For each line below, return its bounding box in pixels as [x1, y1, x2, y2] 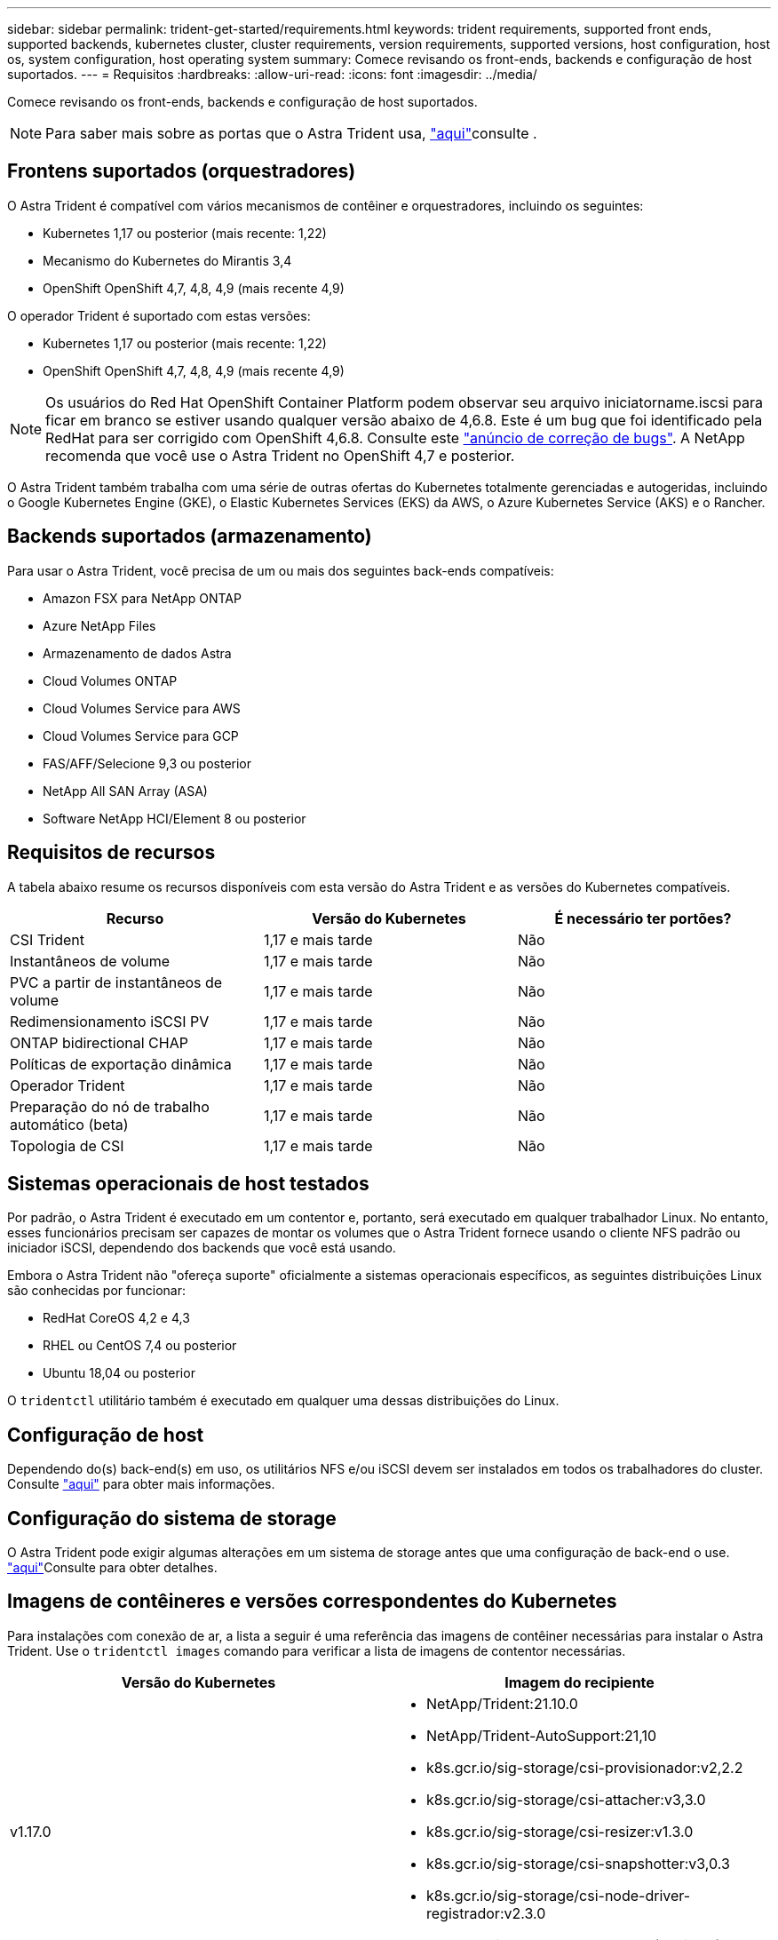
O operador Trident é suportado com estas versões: [7, 307, 311, 323]
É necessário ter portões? [554, 909, 732, 927]
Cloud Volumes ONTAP [43, 672, 178, 688]
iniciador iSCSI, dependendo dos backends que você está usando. [7, 1240, 396, 1256]
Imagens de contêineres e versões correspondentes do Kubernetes [7, 1590, 617, 1613]
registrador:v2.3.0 [426, 1904, 546, 1922]
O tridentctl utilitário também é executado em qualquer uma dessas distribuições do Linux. [7, 1393, 560, 1409]
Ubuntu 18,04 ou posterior [43, 1365, 195, 1381]
